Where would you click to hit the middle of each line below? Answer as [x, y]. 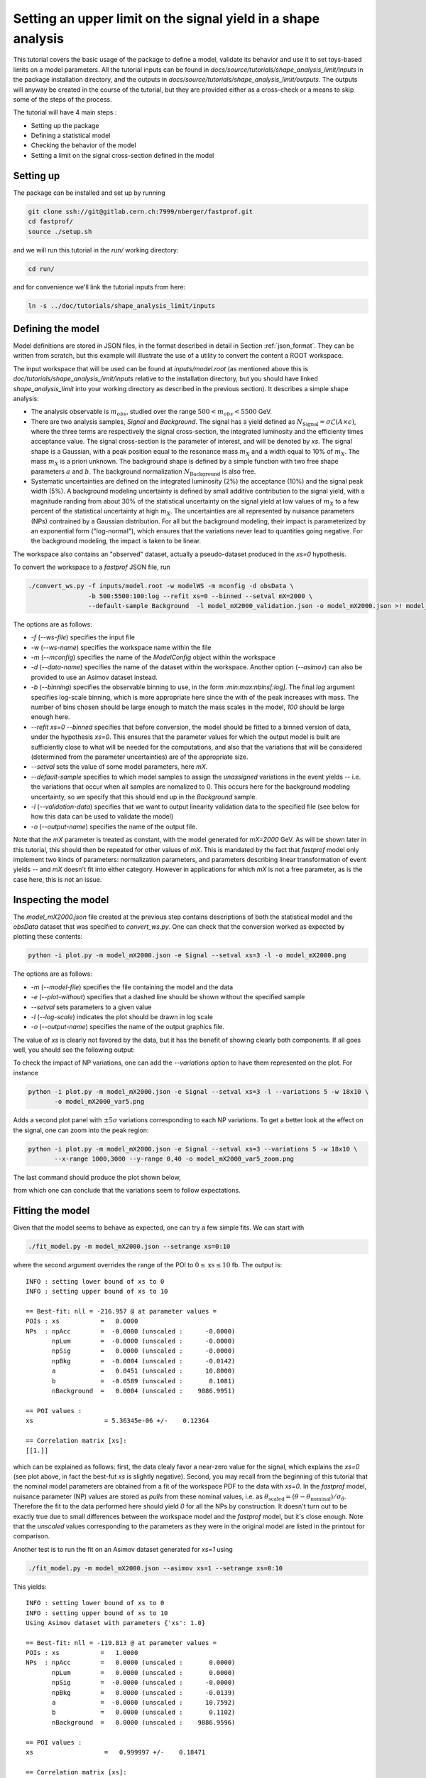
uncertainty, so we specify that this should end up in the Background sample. [144, 797]
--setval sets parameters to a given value [91, 1007]
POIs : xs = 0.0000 [82, 1321]
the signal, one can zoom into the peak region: [81, 1130]
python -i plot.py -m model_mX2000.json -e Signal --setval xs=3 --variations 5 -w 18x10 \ [193, 1149]
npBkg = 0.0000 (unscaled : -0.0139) [144, 1692]
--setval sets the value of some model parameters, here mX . [119, 767]
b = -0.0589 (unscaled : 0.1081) [144, 1381]
